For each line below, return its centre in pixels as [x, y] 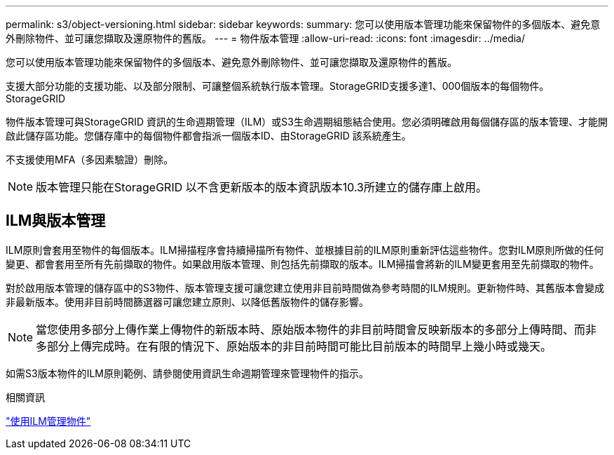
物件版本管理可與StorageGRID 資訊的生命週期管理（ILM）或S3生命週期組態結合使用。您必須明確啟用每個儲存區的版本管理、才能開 [307, 122]
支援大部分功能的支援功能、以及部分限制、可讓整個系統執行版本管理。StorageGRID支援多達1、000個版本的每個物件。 [278, 86]
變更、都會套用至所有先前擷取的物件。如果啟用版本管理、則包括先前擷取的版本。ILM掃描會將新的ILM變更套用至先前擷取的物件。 [302, 264]
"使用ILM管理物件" [48, 421]
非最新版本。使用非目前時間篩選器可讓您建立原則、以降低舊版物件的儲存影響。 [187, 301]
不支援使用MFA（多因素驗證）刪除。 [90, 159]
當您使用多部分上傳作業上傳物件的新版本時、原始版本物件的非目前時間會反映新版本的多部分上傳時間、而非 [316, 329]
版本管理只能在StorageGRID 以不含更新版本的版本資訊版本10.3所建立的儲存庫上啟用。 [261, 187]
